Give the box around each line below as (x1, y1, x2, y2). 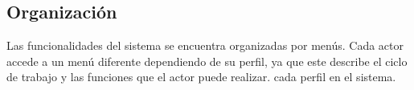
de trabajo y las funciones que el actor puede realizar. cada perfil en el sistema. (6, 68, 396, 85)
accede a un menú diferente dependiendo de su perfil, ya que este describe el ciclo (6, 52, 408, 69)
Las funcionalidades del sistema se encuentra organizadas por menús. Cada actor (6, 37, 404, 54)
